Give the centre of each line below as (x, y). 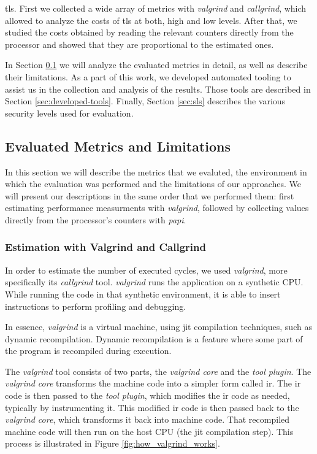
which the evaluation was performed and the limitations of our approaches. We (153, 184)
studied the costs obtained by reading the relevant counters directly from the (149, 32)
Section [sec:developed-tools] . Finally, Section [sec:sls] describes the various (145, 101)
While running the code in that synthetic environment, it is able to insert (143, 294)
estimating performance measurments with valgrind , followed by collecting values (157, 208)
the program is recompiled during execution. (88, 351)
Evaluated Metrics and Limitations (118, 146)
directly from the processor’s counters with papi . (96, 219)
